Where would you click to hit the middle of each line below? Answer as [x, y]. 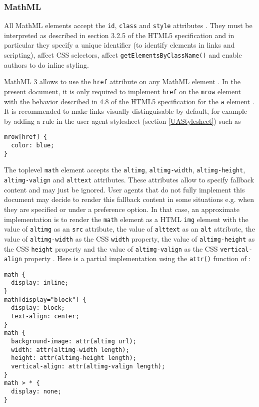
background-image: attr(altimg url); [74, 342]
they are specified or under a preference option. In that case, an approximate [122, 209]
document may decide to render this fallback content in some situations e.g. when [129, 199]
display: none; [36, 391]
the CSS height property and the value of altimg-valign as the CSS [111, 248]
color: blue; [33, 146]
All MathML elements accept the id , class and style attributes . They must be [128, 25]
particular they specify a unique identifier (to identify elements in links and [119, 45]
